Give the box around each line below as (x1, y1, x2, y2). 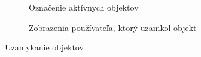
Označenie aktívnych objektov (29, 1, 139, 13)
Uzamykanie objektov (5, 41, 84, 53)
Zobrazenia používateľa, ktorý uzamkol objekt (29, 21, 197, 33)
